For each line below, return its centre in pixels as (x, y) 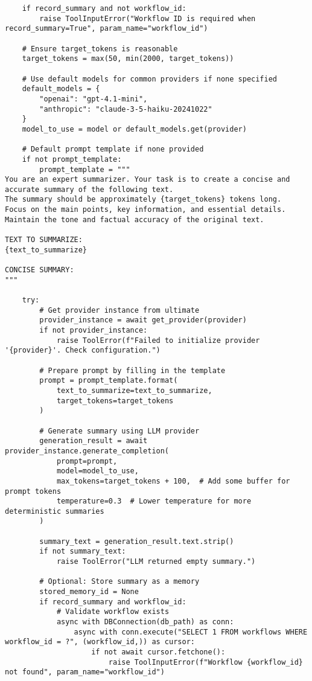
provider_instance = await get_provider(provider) (143, 320)
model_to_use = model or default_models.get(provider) (134, 129)
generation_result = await (94, 441)
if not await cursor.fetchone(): (158, 652)
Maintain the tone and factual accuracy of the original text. (135, 219)
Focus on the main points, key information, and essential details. (145, 210)
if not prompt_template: (72, 159)
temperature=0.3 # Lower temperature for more (154, 501)
